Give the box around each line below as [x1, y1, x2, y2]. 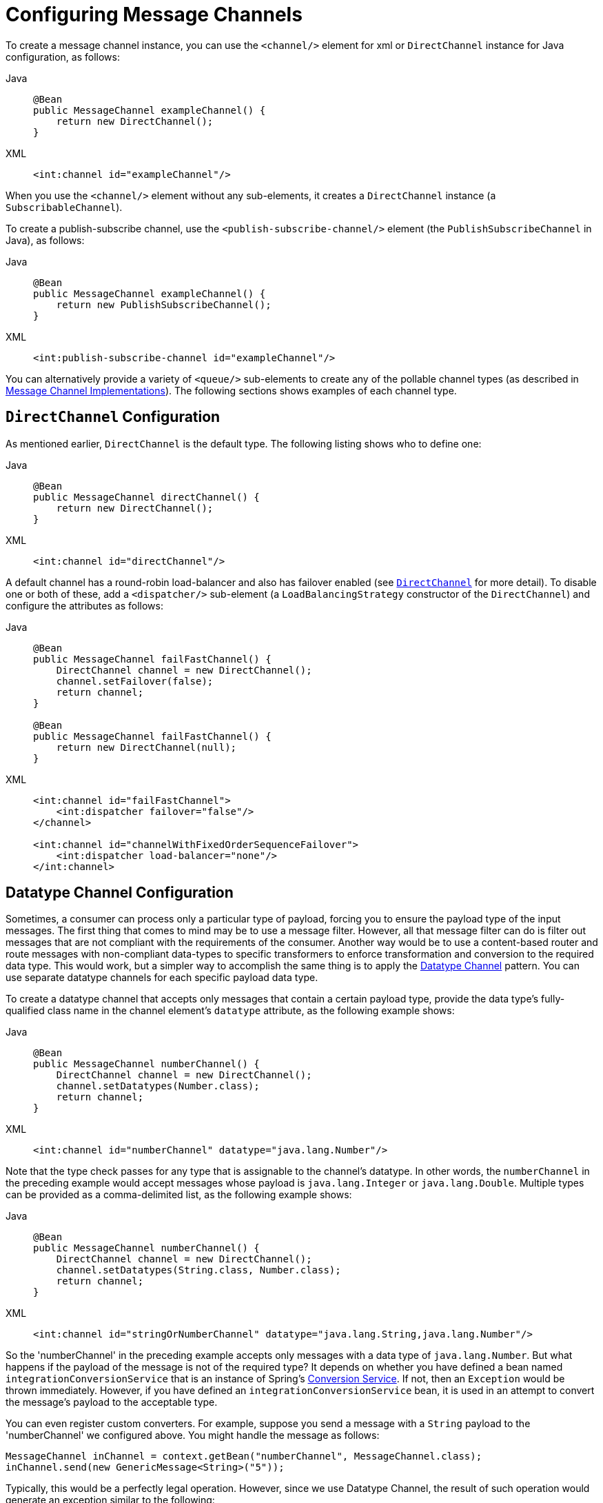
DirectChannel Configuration [6, 408, 221, 426]
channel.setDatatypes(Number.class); [56, 1080, 260, 1092]
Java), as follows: [6, 234, 85, 246]
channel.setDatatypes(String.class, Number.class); [56, 1264, 341, 1276]
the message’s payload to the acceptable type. [6, 1396, 218, 1409]
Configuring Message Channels [6, 3, 303, 26]
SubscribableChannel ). [6, 201, 123, 213]
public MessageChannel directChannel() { [33, 491, 260, 503]
